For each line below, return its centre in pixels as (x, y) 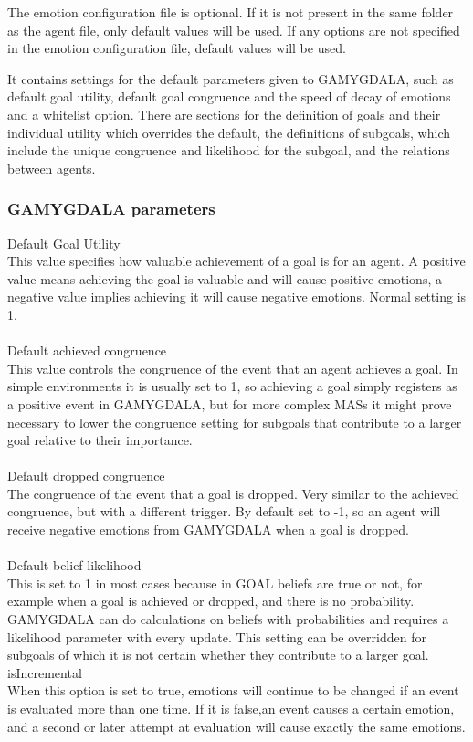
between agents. (52, 168)
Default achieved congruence (87, 350)
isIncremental (45, 672)
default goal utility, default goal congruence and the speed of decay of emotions (229, 96)
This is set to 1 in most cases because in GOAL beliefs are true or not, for (215, 583)
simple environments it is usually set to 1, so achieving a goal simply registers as (232, 386)
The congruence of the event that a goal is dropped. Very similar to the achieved (233, 493)
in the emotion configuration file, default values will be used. (177, 48)
